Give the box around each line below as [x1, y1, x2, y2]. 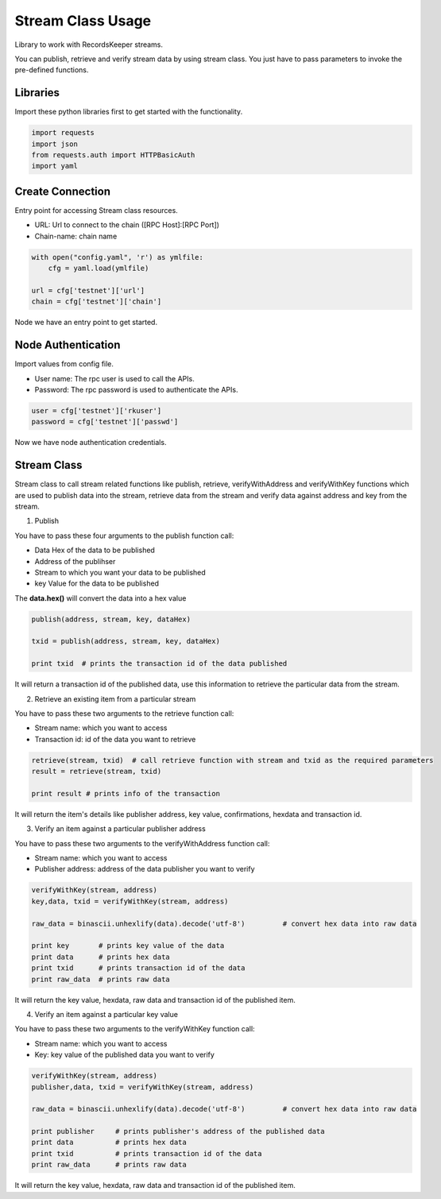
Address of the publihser [34, 556, 116, 566]
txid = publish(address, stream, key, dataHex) [31, 636, 220, 646]
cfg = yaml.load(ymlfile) [48, 264, 149, 273]
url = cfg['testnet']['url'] [31, 286, 145, 295]
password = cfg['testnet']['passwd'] [31, 417, 179, 427]
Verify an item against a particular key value [34, 1009, 179, 1019]
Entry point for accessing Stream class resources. [14, 205, 178, 215]
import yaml [31, 161, 79, 171]
